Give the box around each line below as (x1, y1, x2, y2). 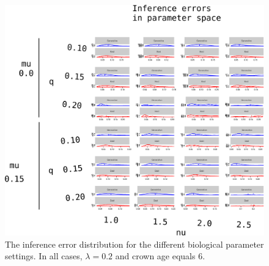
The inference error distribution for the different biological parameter (5, 237, 264, 250)
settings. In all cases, (5, 249, 83, 262)
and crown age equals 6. (115, 249, 205, 262)
